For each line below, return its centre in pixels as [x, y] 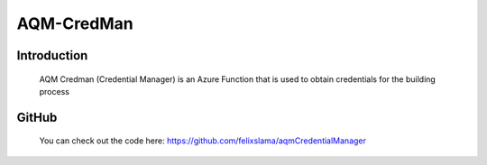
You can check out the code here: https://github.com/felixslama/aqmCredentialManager [203, 141]
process [54, 91]
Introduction [52, 55]
